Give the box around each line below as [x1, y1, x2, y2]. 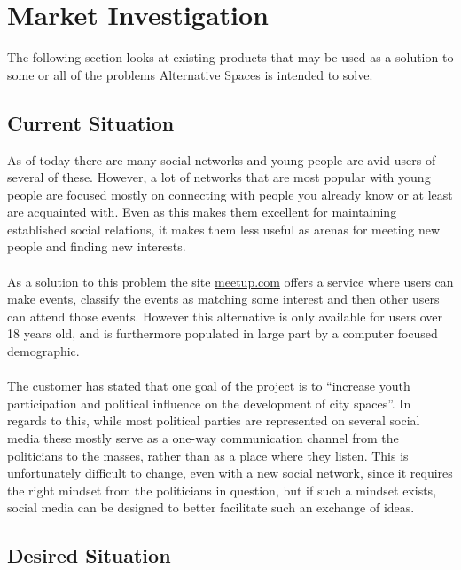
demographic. [7, 342, 80, 360]
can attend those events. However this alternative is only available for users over [7, 306, 442, 325]
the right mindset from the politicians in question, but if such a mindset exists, [7, 480, 437, 499]
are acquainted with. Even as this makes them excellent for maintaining [7, 202, 397, 221]
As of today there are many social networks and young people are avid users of [7, 150, 436, 169]
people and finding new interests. [7, 237, 186, 256]
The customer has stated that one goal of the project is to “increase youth [7, 376, 410, 395]
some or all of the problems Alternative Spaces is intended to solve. [7, 65, 373, 83]
